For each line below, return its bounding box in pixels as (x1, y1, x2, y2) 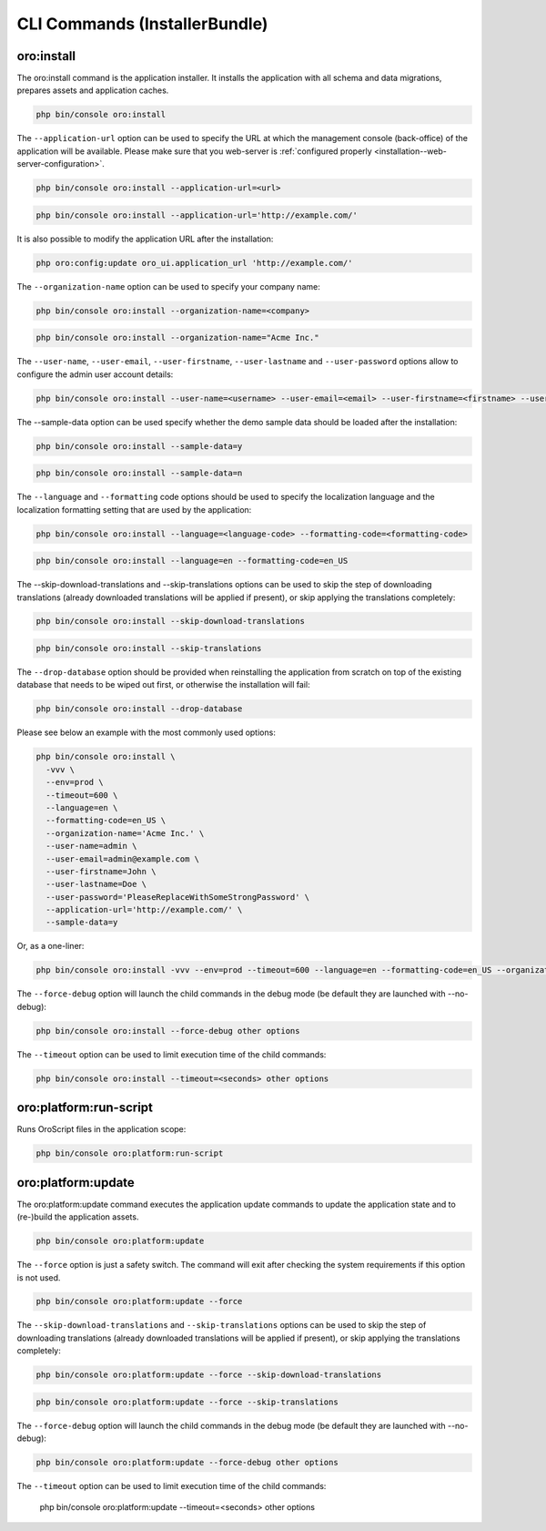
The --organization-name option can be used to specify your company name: (16, 281, 320, 291)
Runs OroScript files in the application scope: (16, 1124, 187, 1135)
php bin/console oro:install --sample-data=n (35, 468, 243, 478)
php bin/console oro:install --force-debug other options (35, 1026, 300, 1036)
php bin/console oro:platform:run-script (35, 1148, 224, 1158)
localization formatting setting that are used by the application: (16, 504, 252, 515)
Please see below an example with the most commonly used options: (16, 727, 277, 738)
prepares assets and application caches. (16, 85, 169, 96)
